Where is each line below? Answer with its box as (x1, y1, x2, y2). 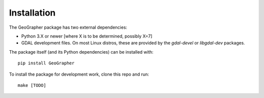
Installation (9, 7, 56, 18)
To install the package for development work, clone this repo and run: (9, 71, 149, 77)
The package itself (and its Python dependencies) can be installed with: (9, 49, 154, 55)
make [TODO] (18, 82, 46, 88)
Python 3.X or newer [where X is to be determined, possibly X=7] (21, 33, 153, 39)
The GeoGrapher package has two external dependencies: (9, 24, 127, 30)
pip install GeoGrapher (18, 60, 75, 66)
